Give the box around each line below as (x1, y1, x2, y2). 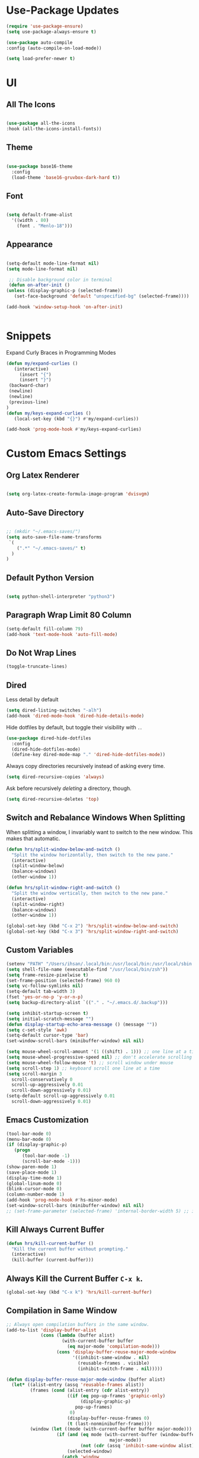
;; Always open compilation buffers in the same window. (6, 1321, 150, 1327)
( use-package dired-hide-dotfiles (6, 735, 92, 741)
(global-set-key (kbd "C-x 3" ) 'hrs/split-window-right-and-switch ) (6, 929, 179, 935)
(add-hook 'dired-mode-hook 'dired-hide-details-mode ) (6, 713, 145, 719)
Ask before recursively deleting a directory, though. (6, 785, 132, 792)
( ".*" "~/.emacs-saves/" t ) (17, 545, 86, 551)
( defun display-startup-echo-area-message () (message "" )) (6, 1021, 158, 1027)
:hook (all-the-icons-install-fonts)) (6, 126, 102, 132)
